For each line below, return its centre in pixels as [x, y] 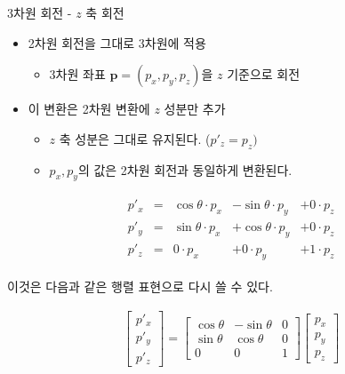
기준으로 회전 [264, 74]
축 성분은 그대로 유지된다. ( [135, 138]
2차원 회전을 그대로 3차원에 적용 [117, 42]
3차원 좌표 [77, 74]
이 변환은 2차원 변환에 [89, 109]
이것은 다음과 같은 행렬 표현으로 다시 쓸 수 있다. [140, 286]
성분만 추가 [195, 109]
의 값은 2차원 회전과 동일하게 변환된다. [185, 169]
